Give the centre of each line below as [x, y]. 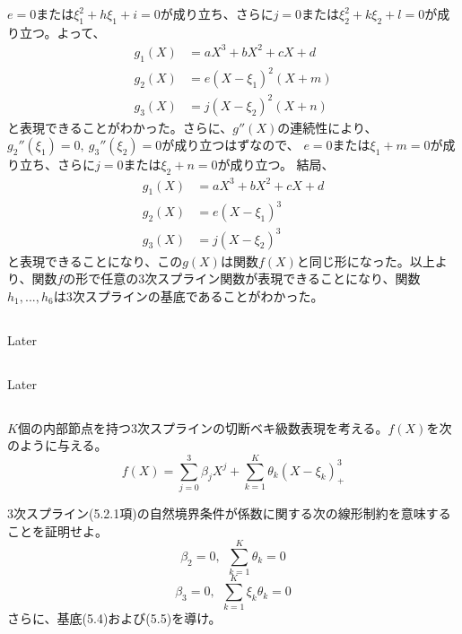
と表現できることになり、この [95, 261]
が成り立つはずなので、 [231, 145]
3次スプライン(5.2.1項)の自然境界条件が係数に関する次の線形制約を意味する [229, 513]
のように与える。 [57, 445]
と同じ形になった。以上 [366, 261]
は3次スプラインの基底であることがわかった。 [188, 295]
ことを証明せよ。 [57, 530]
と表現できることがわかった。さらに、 [120, 127]
